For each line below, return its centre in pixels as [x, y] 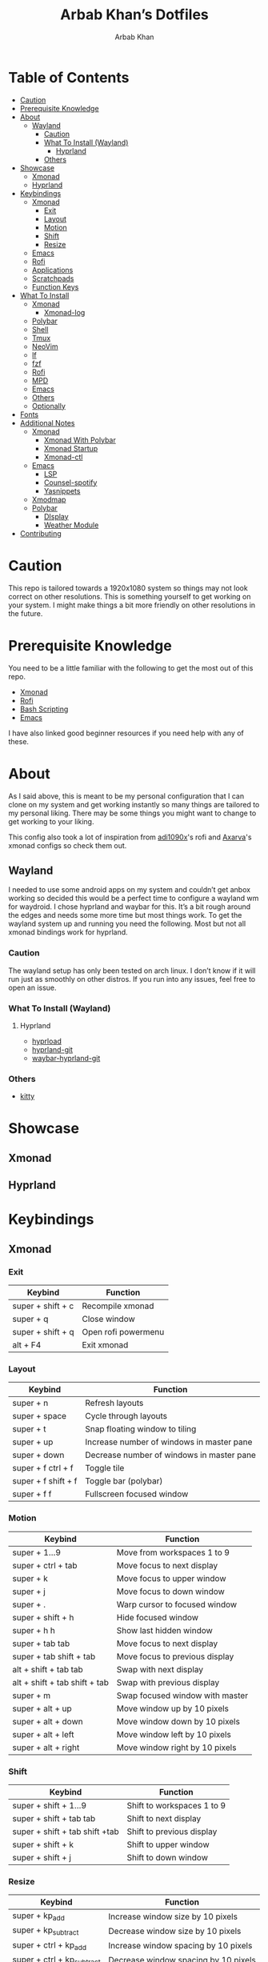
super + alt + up [42, 1708]
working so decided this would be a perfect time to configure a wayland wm [134, 899]
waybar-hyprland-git [66, 1058]
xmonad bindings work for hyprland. [68, 932]
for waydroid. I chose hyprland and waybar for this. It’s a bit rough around [130, 907]
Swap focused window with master [182, 1696]
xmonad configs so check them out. [68, 845]
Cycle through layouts [126, 1416]
